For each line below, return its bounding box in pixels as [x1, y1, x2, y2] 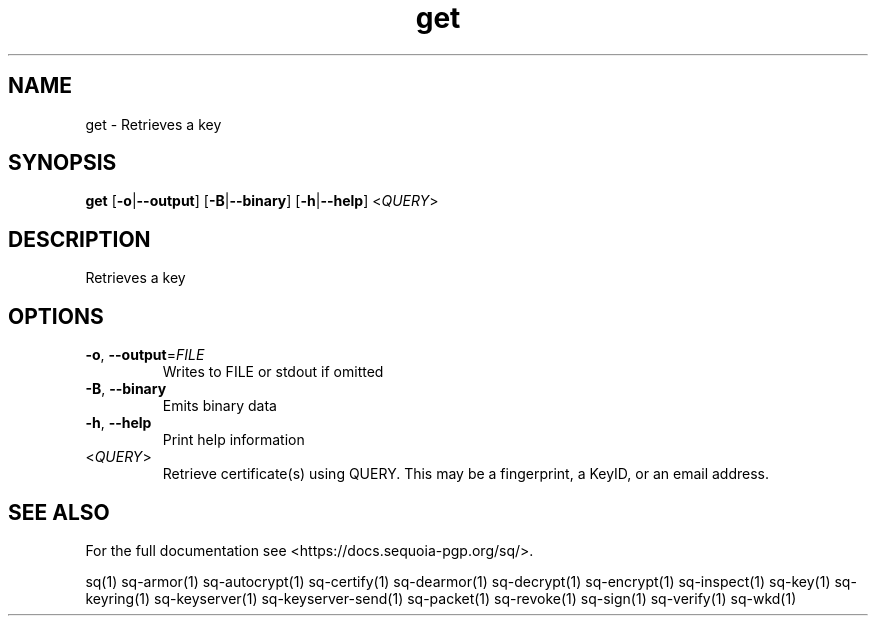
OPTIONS [8, 303, 104, 329]
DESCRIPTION [8, 226, 151, 252]
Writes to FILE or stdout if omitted [162, 363, 384, 381]
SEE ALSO [8, 499, 110, 525]
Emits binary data [162, 397, 277, 415]
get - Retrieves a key [85, 115, 222, 133]
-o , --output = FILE [85, 346, 205, 364]
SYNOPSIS [8, 150, 117, 176]
